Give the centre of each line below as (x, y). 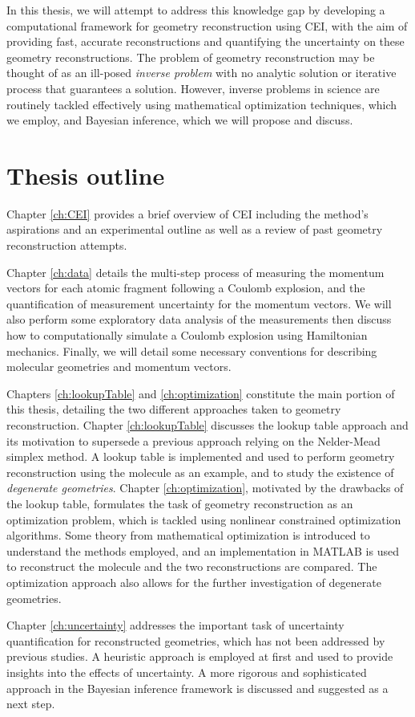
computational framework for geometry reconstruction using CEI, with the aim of (207, 25)
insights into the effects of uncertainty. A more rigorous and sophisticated (187, 672)
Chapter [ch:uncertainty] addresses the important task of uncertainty (175, 625)
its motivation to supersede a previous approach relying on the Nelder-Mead (193, 440)
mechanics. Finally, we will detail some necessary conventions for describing (192, 350)
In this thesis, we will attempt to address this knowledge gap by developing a (196, 10)
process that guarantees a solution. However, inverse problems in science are (193, 88)
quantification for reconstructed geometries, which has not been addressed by (196, 640)
